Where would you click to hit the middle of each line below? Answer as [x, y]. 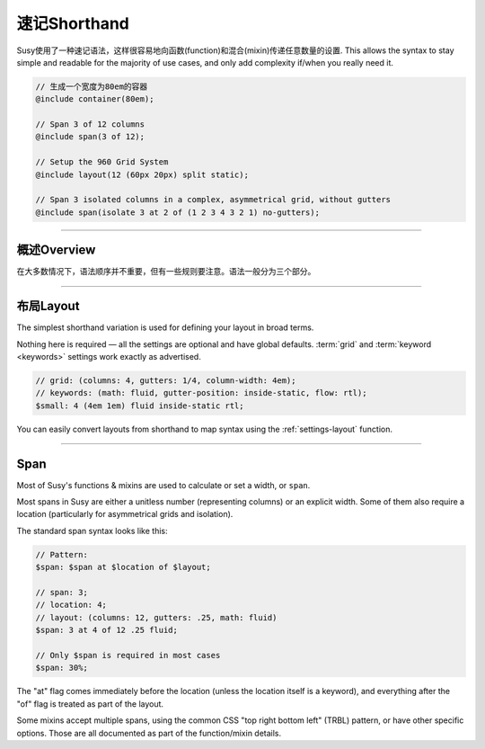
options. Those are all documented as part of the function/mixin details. [149, 733]
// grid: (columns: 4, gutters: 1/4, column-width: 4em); [166, 381]
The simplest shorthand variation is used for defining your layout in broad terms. [165, 327]
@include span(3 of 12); [90, 137]
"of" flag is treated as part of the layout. [90, 704]
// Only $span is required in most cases [128, 655]
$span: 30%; [62, 668]
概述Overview [56, 250]
